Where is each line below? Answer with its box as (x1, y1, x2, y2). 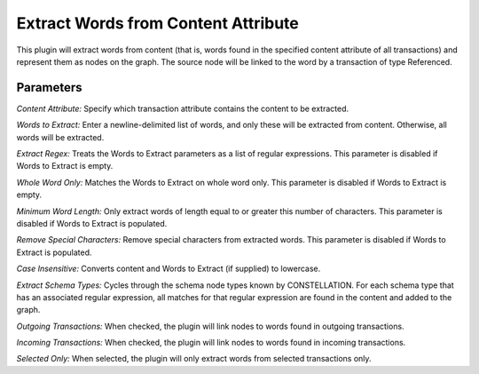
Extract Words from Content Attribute (16, 13, 299, 33)
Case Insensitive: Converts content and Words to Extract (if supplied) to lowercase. (16, 263, 321, 275)
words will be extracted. (16, 131, 105, 142)
